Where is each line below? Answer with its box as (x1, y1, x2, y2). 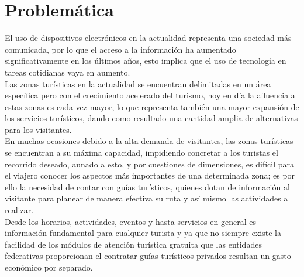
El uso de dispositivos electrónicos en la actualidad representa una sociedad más (5, 32, 292, 44)
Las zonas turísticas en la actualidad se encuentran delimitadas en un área (5, 77, 271, 90)
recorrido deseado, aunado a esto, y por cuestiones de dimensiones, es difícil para (5, 158, 294, 170)
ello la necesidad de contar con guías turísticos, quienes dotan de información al (5, 180, 290, 193)
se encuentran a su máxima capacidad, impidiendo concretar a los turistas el (5, 146, 278, 159)
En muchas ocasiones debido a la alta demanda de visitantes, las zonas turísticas (5, 135, 293, 147)
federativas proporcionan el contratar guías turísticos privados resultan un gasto (5, 249, 291, 262)
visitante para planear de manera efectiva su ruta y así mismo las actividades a (5, 192, 288, 204)
